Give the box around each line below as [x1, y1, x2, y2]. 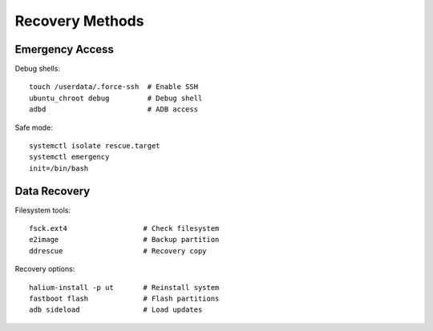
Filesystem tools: [14, 205, 71, 215]
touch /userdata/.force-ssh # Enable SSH [29, 83, 199, 91]
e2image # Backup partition [29, 235, 220, 244]
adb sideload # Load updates [29, 305, 203, 314]
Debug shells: [14, 64, 60, 74]
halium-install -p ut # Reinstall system [29, 283, 220, 292]
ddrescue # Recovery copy [29, 246, 208, 256]
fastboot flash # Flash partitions [29, 294, 220, 304]
